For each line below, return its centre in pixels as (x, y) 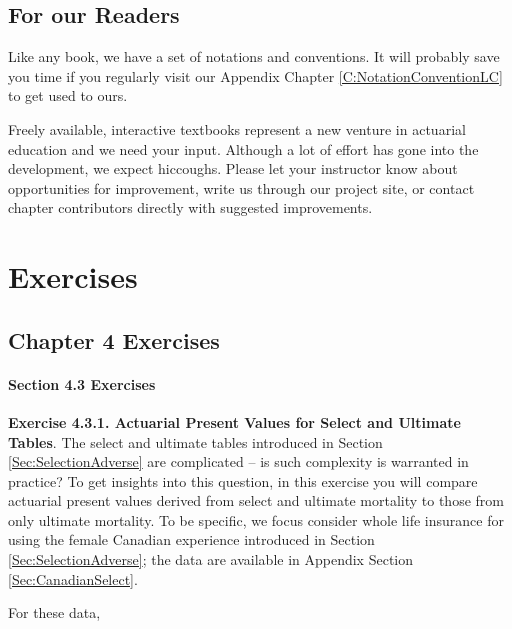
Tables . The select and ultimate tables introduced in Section (195, 441)
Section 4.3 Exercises (82, 383)
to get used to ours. (68, 95)
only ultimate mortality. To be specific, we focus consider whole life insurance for (256, 519)
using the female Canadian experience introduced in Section (191, 539)
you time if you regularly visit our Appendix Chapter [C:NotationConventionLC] (255, 75)
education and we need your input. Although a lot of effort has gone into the (243, 148)
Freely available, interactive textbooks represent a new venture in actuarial (237, 128)
